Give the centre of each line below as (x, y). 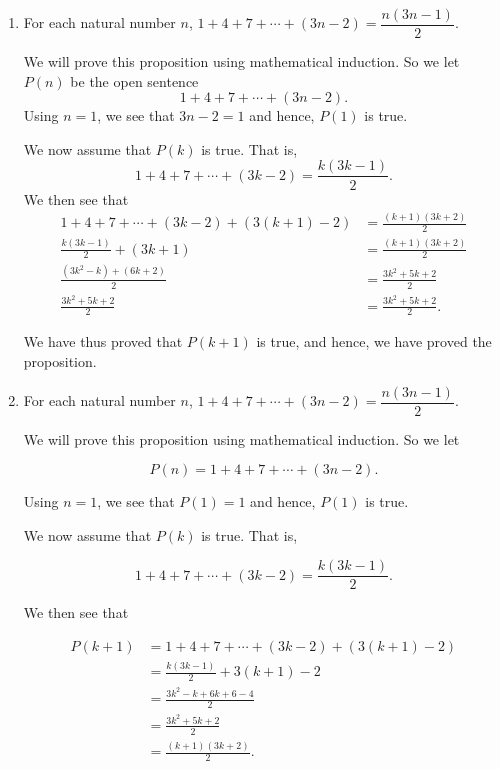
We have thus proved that (103, 341)
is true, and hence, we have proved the (374, 341)
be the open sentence (134, 80)
